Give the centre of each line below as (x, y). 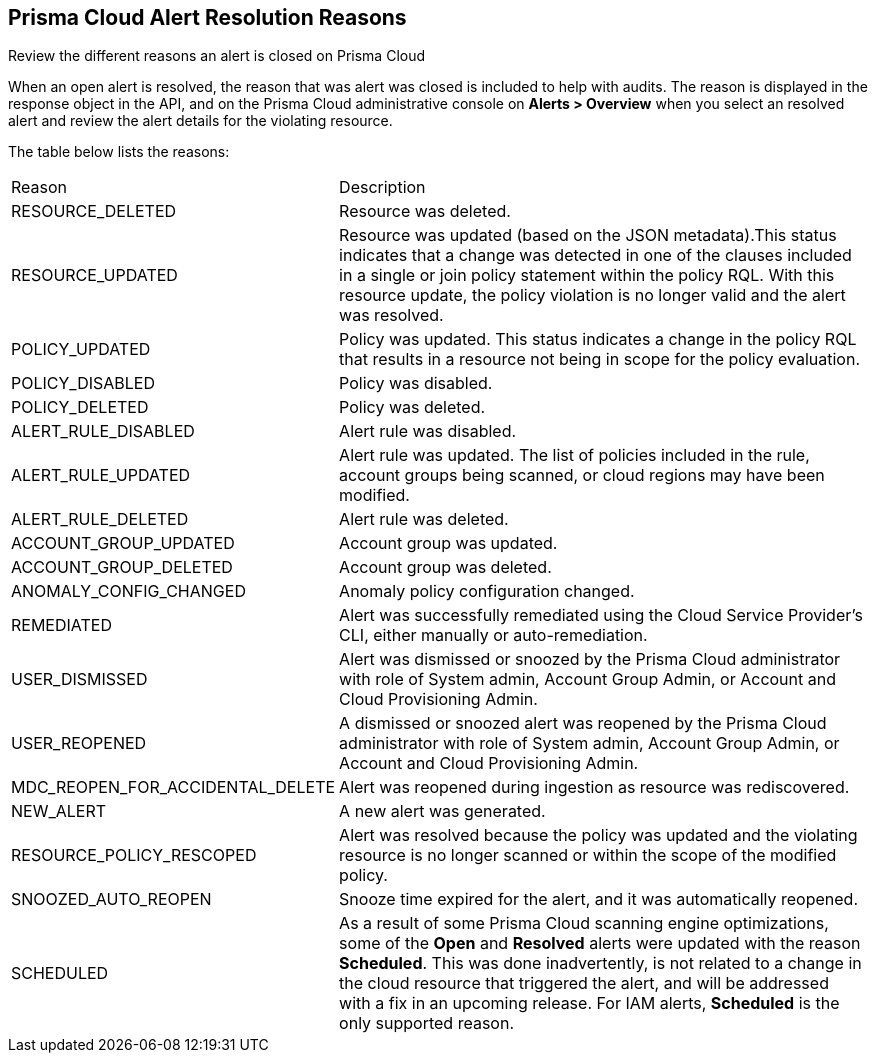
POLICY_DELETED (80, 407)
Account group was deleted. (445, 567)
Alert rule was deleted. (424, 519)
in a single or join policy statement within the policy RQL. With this (587, 275)
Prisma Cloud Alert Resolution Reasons (207, 17)
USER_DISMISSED (79, 679)
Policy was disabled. (416, 383)
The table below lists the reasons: (119, 152)
